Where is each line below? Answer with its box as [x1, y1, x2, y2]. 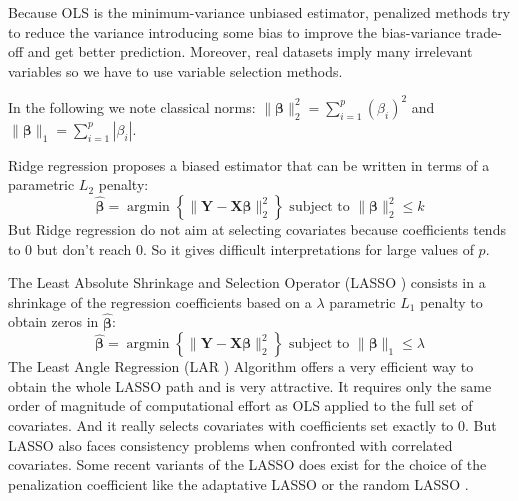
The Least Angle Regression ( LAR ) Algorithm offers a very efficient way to [8, 356, 474, 377]
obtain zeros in [8, 311, 99, 332]
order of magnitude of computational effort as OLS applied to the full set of [8, 395, 473, 416]
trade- [465, 21, 502, 42]
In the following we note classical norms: [8, 96, 256, 117]
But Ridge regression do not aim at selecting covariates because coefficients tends [8, 219, 506, 240]
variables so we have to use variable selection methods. [8, 60, 343, 81]
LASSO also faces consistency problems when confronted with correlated [8, 434, 453, 455]
